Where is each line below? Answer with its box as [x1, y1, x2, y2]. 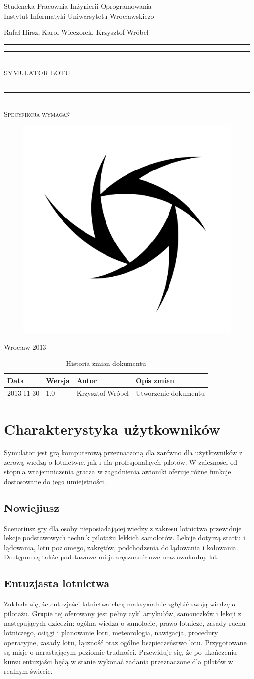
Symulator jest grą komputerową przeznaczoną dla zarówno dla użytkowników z [4, 447, 243, 457]
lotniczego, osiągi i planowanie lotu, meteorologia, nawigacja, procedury [4, 627, 218, 637]
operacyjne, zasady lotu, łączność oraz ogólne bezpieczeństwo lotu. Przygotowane [4, 637, 247, 647]
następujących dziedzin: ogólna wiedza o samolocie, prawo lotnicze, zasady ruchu [4, 618, 246, 628]
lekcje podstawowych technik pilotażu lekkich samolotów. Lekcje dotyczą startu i [4, 533, 245, 543]
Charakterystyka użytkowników [4, 419, 220, 439]
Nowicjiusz [4, 500, 59, 515]
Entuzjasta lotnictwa [4, 576, 110, 591]
